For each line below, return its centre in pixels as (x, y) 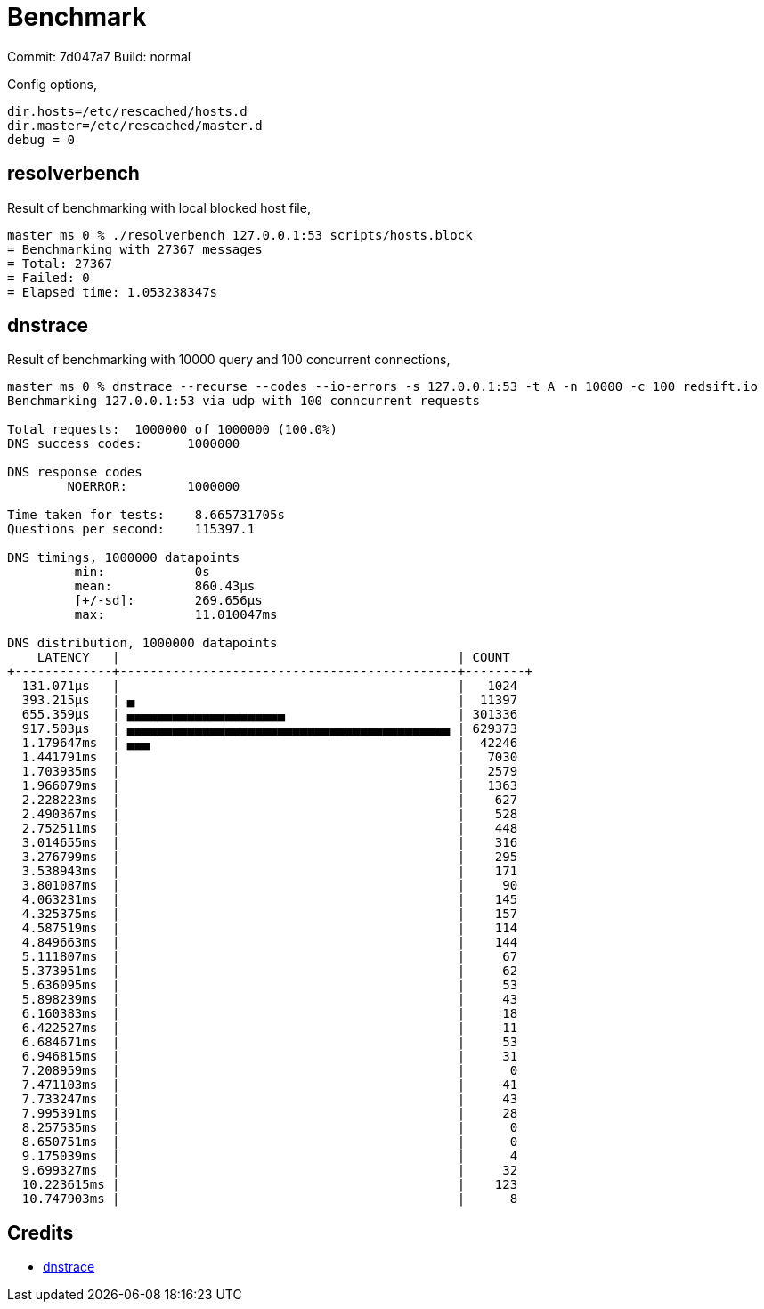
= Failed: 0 (49, 277)
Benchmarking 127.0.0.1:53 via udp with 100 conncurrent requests (244, 401)
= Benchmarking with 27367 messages (135, 249)
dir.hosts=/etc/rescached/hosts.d (127, 111)
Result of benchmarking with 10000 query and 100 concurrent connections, (229, 360)
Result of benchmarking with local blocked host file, (159, 207)
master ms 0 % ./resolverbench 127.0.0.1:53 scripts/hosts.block (240, 235)
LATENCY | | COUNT (273, 658)
